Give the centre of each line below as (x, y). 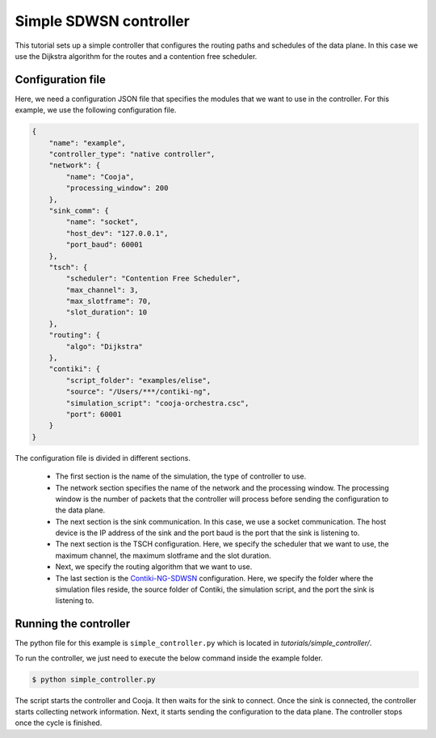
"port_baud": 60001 (104, 245)
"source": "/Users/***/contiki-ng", (138, 392)
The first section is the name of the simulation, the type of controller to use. (181, 476)
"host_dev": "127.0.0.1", (117, 233)
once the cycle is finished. (59, 723)
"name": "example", (88, 143)
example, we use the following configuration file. (96, 110)
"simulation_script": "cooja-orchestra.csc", (157, 403)
